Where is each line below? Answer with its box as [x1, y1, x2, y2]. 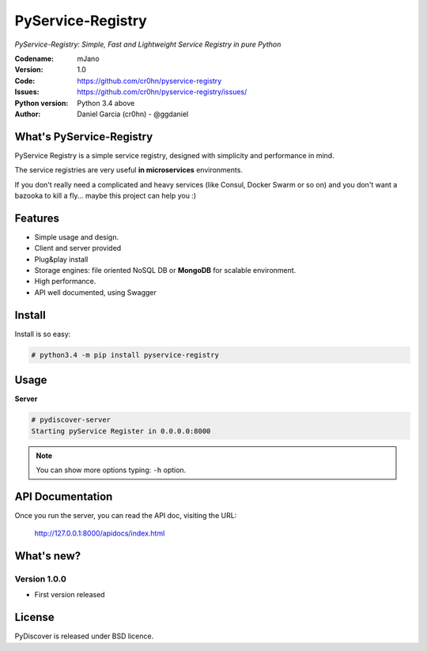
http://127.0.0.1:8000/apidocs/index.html [34, 528, 165, 538]
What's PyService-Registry [14, 130, 153, 143]
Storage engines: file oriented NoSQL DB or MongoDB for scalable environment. [34, 266, 297, 275]
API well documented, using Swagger [34, 287, 157, 297]
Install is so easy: [14, 329, 71, 339]
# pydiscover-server [31, 415, 111, 425]
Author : [14, 109, 41, 119]
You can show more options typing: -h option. [36, 465, 187, 475]
